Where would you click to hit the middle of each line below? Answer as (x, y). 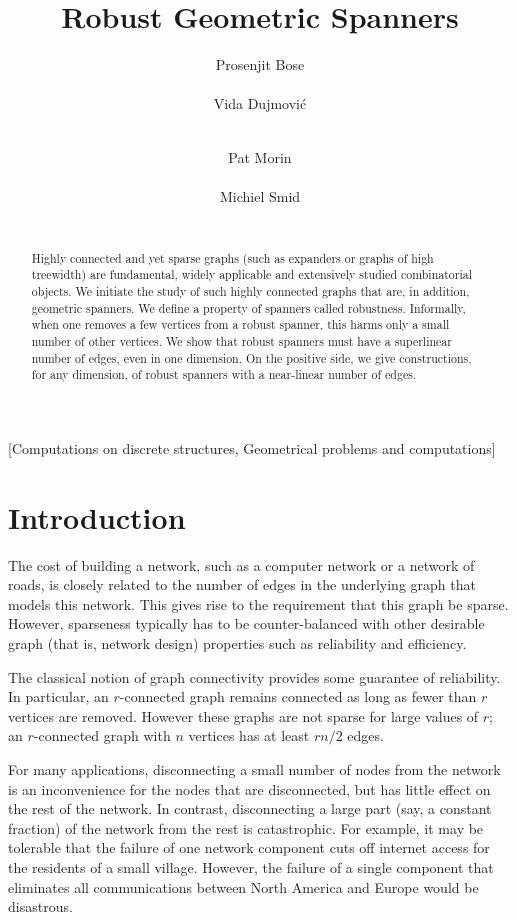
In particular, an (58, 696)
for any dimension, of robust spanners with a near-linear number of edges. (224, 374)
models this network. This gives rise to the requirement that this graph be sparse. (258, 603)
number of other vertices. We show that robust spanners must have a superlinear (241, 340)
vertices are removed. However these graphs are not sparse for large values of (243, 715)
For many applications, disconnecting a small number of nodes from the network (254, 768)
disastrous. (40, 906)
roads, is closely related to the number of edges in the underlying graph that (242, 584)
